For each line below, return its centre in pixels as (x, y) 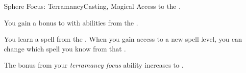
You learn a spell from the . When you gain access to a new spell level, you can (123, 39)
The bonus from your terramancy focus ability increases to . (94, 65)
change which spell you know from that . (65, 48)
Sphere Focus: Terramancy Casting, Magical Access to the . (92, 6)
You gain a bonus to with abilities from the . (71, 22)
